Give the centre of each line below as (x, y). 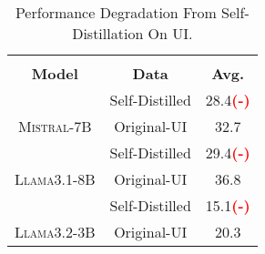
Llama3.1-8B (55, 179)
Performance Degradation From (116, 12)
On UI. (170, 33)
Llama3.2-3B (55, 232)
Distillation (108, 33)
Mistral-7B (55, 126)
